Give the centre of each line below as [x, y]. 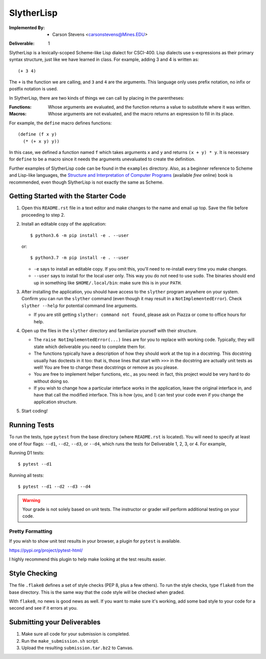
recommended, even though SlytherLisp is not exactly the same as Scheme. [86, 182]
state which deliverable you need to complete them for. [90, 347]
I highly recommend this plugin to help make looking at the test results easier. [87, 559]
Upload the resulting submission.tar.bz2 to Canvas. [78, 648]
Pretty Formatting [31, 532]
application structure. [55, 402]
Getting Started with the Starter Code [68, 196]
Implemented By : [27, 28]
